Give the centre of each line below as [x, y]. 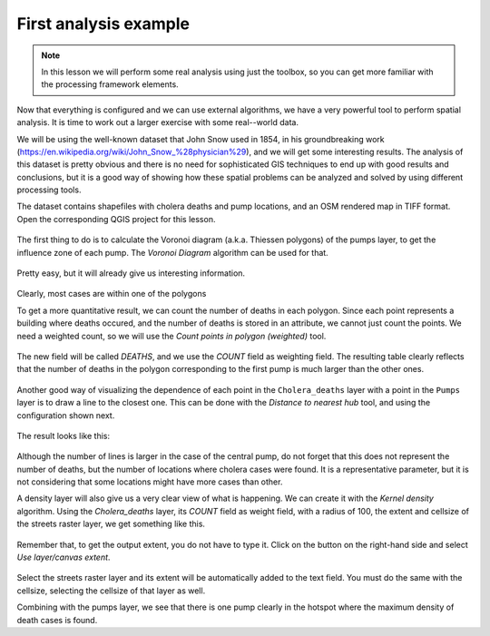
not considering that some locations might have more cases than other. [150, 482]
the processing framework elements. [110, 84]
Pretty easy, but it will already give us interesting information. [131, 273]
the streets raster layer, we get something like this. [111, 524]
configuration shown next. [66, 415]
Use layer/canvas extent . [64, 557]
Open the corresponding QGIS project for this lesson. [116, 219]
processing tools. [49, 190]
